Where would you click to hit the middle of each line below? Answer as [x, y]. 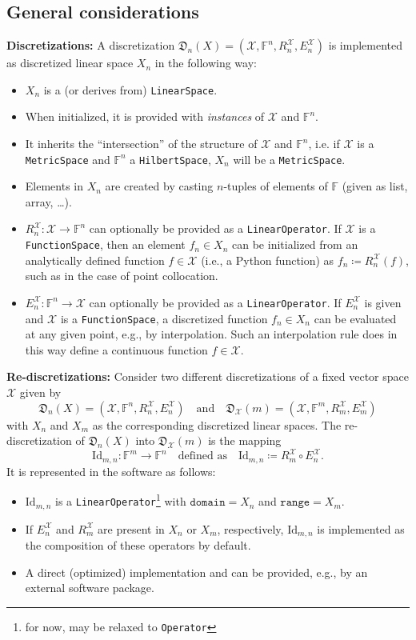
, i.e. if [324, 144]
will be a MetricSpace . [289, 159]
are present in [131, 528]
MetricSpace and [68, 159]
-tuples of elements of [276, 186]
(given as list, [375, 186]
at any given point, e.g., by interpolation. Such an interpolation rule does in [211, 334]
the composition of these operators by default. [138, 544]
